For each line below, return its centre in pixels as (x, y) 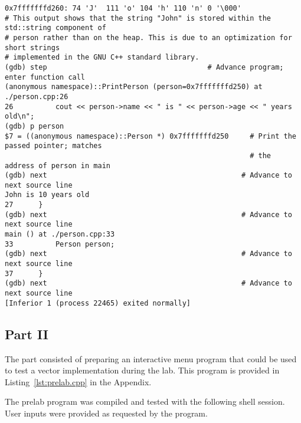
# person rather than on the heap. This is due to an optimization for (148, 37)
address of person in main (58, 165)
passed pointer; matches (53, 146)
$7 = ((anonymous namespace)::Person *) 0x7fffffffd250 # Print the (150, 136)
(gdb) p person (35, 126)
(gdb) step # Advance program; (144, 67)
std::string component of (55, 28)
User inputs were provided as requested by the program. (106, 413)
